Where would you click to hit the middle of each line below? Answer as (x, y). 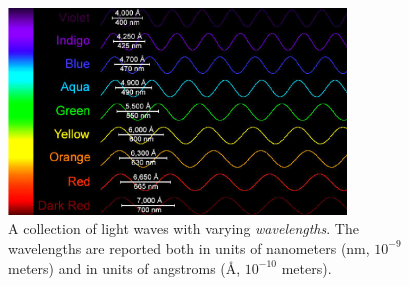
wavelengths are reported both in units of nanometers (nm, (189, 247)
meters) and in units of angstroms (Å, (124, 267)
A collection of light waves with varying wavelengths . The (183, 228)
